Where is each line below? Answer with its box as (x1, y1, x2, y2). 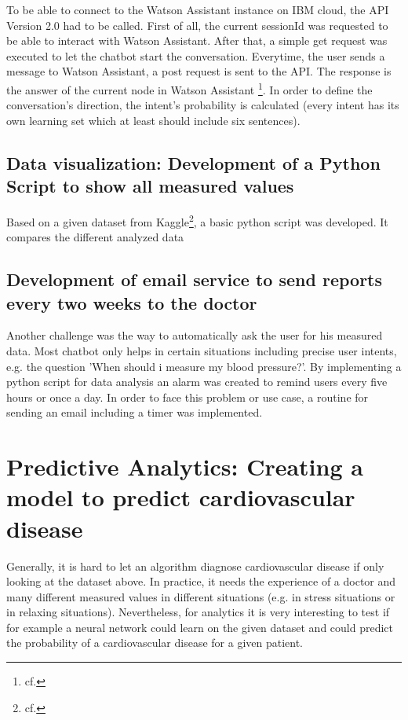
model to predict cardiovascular (6, 481, 355, 513)
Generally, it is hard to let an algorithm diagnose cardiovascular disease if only (6, 557, 384, 574)
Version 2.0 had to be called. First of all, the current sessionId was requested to (6, 17, 388, 33)
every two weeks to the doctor (6, 290, 257, 314)
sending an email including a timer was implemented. (6, 404, 263, 421)
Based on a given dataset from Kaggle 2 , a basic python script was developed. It (6, 211, 388, 230)
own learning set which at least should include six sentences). (6, 112, 301, 128)
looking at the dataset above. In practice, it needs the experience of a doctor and (6, 573, 396, 590)
